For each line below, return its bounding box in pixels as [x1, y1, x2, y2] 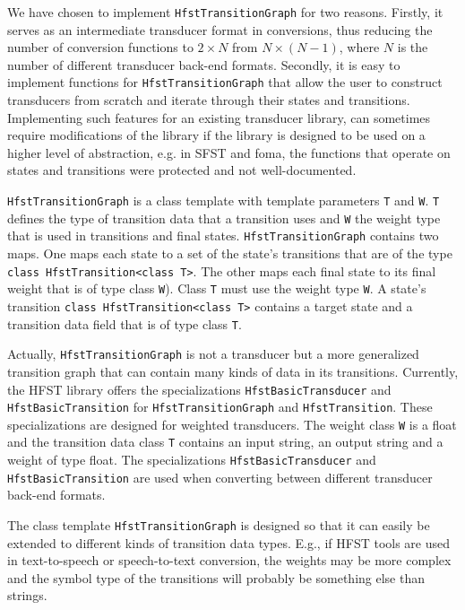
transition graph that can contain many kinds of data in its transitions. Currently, [7, 362, 459, 380]
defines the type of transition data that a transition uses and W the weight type [7, 208, 441, 227]
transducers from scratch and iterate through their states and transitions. [7, 91, 410, 109]
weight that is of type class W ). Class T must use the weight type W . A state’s [7, 279, 426, 298]
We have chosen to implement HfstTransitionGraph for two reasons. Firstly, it [7, 3, 443, 21]
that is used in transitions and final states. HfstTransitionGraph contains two [7, 226, 439, 245]
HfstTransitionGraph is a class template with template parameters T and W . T [7, 191, 440, 210]
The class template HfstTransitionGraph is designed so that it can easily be [7, 516, 430, 535]
